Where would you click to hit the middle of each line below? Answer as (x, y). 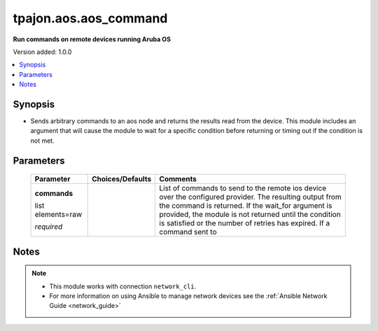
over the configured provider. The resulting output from (251, 197)
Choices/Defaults (121, 179)
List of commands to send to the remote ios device (243, 188)
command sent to (188, 232)
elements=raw (58, 215)
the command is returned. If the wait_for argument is (246, 206)
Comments (178, 179)
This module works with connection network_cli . (123, 286)
